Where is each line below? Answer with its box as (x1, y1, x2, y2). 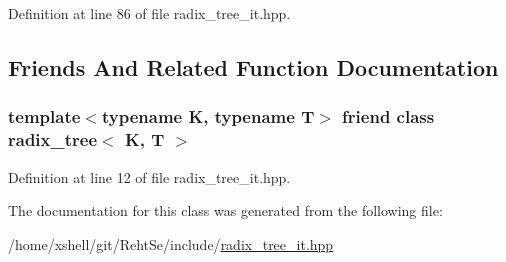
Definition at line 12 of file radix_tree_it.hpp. (8, 166, 291, 187)
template (8, 104, 81, 129)
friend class (342, 104, 435, 129)
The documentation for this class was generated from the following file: (8, 200, 443, 221)
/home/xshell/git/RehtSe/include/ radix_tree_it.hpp (8, 233, 334, 254)
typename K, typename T (101, 104, 315, 129)
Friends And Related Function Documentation (8, 51, 499, 82)
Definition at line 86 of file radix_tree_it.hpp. (8, 3, 291, 23)
